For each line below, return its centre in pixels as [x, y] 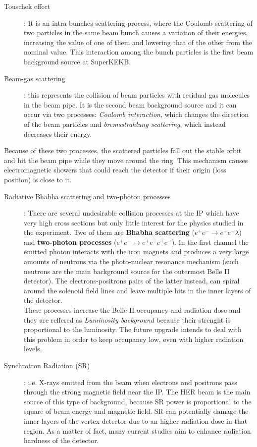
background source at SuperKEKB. [77, 61]
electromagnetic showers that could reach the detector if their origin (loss [115, 170]
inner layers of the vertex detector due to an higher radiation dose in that [136, 420]
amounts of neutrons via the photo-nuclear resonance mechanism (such [131, 261]
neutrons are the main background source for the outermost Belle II [127, 271]
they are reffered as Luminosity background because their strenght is [127, 319]
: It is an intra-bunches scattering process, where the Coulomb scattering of [138, 23]
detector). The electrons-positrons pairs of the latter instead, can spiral [132, 281]
